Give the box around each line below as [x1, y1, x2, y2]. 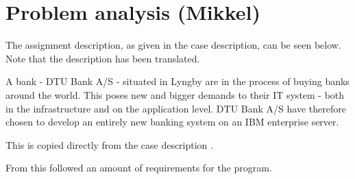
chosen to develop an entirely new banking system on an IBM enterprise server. [5, 115, 339, 129]
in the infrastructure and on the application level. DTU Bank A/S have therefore [5, 101, 346, 115]
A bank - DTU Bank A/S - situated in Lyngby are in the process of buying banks [5, 74, 350, 88]
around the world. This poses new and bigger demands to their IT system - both [5, 87, 345, 102]
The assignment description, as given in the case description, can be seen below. [5, 38, 341, 52]
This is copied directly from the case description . [5, 137, 213, 152]
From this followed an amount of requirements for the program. [5, 160, 272, 175]
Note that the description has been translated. [5, 51, 200, 65]
